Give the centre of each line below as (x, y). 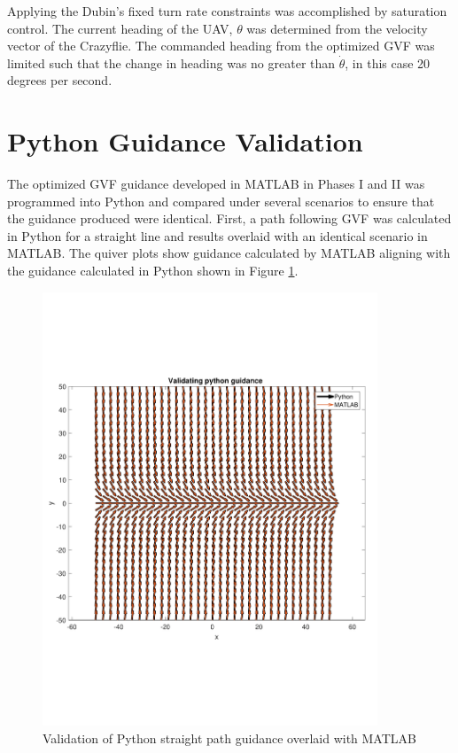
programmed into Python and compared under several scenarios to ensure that (221, 201)
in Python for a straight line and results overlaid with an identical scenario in (217, 235)
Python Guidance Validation (185, 141)
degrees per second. (60, 80)
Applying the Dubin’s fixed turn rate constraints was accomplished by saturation (227, 11)
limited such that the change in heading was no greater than (171, 62)
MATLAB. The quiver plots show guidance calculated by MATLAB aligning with (229, 253)
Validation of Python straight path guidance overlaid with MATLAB (229, 737)
